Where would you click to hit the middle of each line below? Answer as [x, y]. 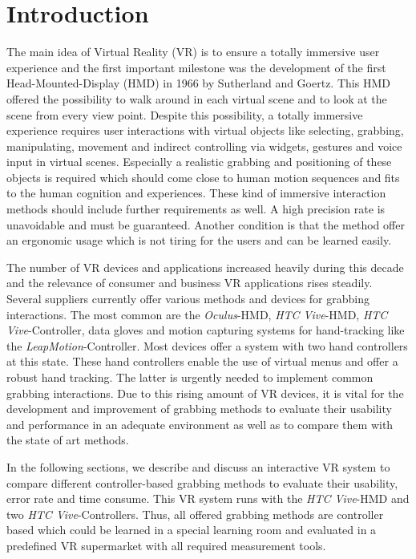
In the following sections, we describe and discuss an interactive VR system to [198, 466]
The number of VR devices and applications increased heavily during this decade [205, 267]
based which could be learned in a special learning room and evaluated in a [192, 530]
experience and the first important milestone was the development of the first [196, 67]
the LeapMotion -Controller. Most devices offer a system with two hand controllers [207, 345]
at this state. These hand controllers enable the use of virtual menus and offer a [202, 361]
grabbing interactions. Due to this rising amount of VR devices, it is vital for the [205, 393]
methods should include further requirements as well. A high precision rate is [196, 209]
